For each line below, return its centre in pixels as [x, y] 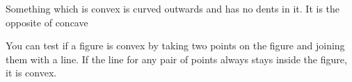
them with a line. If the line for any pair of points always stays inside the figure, [176, 59]
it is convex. [31, 73]
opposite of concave [47, 22]
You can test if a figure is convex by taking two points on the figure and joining [175, 46]
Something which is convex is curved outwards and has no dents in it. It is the [173, 8]
